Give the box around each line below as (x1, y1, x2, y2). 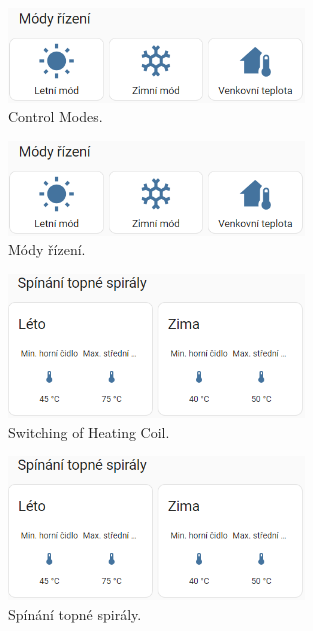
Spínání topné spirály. (8, 604, 142, 625)
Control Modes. (8, 106, 103, 127)
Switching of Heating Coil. (8, 421, 170, 442)
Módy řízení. (8, 239, 86, 260)
